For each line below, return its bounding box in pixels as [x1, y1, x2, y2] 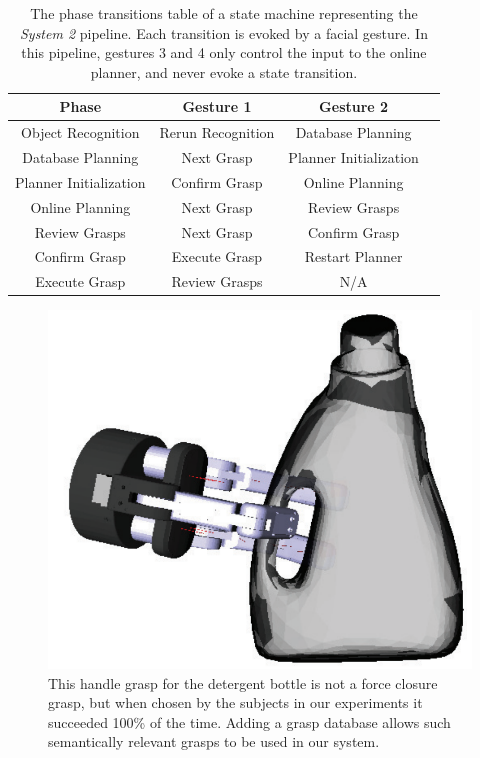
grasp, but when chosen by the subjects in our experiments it [48, 692, 423, 713]
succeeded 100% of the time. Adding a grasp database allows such [48, 711, 451, 732]
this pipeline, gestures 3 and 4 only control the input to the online [21, 42, 427, 63]
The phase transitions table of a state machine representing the [30, 3, 418, 23]
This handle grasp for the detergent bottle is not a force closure [48, 672, 438, 693]
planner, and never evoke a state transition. [90, 61, 358, 82]
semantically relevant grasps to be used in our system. [48, 731, 380, 752]
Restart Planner [304, 246, 403, 267]
